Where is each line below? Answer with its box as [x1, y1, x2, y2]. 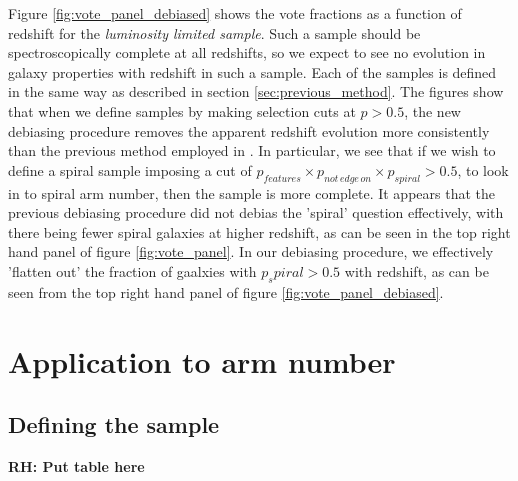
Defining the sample [8, 409, 220, 440]
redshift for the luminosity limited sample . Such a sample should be [8, 22, 421, 43]
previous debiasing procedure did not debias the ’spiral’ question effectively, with [8, 202, 504, 223]
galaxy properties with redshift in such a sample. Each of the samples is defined [8, 61, 497, 82]
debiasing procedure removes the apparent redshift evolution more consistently [8, 120, 490, 141]
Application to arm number [8, 340, 396, 381]
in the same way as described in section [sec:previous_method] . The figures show [8, 81, 504, 102]
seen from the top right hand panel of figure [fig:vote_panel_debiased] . [8, 281, 444, 302]
